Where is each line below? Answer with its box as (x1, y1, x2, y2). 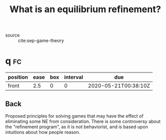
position (8, 74, 28, 81)
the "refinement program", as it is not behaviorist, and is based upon (5, 123, 148, 130)
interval (64, 74, 83, 81)
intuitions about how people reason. (5, 129, 80, 135)
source (5, 32, 20, 39)
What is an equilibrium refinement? (9, 4, 161, 15)
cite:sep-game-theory (18, 38, 64, 44)
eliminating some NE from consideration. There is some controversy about (5, 118, 161, 124)
